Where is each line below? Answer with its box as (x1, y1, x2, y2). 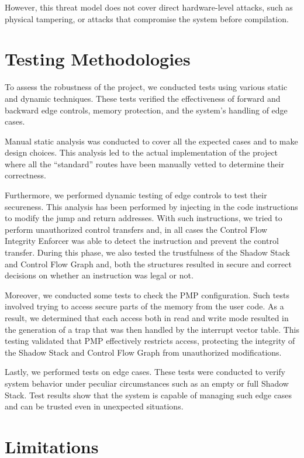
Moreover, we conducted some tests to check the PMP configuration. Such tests (5, 288, 289, 301)
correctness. (5, 169, 46, 181)
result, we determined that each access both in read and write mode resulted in (5, 312, 289, 323)
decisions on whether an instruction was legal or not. (5, 269, 194, 281)
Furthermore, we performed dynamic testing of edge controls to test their (5, 189, 267, 201)
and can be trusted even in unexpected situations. (5, 400, 184, 412)
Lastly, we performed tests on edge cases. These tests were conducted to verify (5, 366, 285, 378)
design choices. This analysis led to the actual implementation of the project (5, 146, 278, 159)
